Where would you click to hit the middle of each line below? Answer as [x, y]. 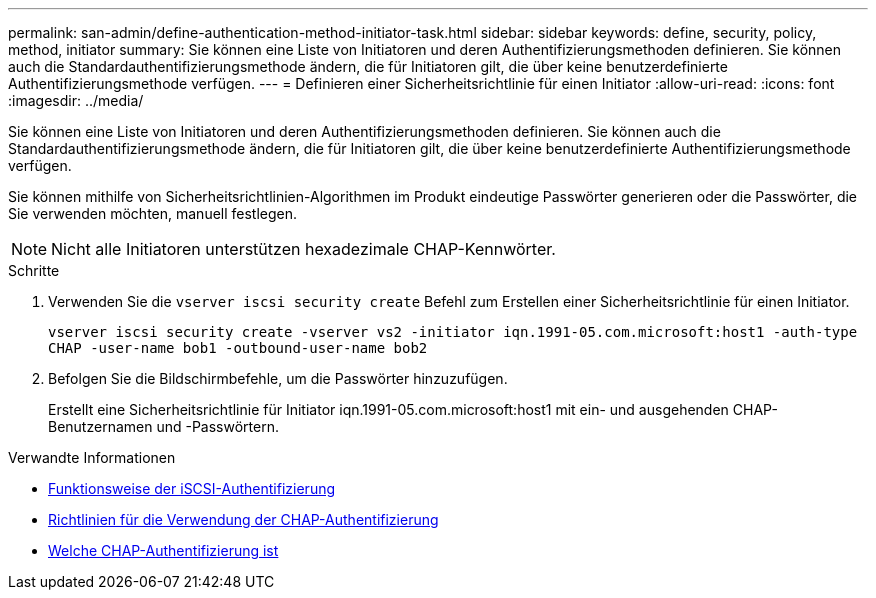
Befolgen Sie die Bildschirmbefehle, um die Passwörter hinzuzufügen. [278, 378]
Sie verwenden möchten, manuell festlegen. [153, 213]
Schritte [34, 270]
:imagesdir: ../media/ [76, 100]
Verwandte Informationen [92, 457]
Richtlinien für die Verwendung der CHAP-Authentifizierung [243, 519]
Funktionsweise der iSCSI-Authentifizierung [192, 488]
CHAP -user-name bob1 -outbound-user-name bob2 [238, 348]
